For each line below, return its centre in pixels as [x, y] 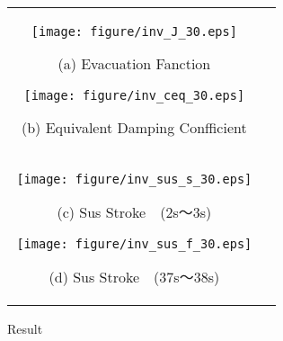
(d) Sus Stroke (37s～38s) [134, 277]
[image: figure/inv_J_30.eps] [134, 31]
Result [25, 328]
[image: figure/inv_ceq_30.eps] [134, 95]
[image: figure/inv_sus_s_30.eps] [134, 179]
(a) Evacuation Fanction [134, 63]
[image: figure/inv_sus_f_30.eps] [134, 244]
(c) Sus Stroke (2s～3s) [134, 212]
